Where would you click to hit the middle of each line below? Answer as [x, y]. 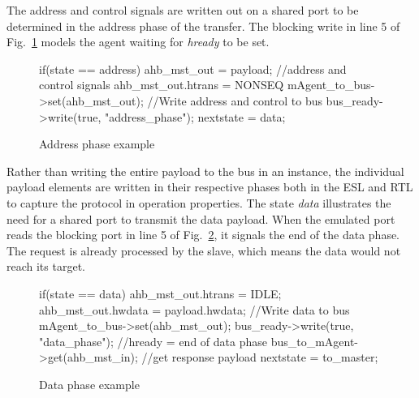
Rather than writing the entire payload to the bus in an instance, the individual [205, 171]
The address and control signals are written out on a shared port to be [183, 10]
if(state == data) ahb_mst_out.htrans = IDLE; [160, 293]
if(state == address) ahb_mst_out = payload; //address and [193, 68]
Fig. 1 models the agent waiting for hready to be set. [138, 42]
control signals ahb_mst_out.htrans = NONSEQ [162, 85]
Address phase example [97, 144]
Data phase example [89, 384]
